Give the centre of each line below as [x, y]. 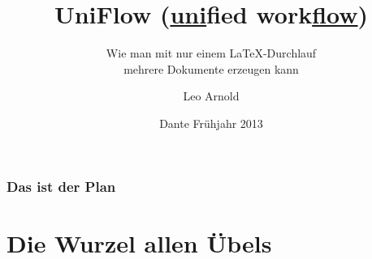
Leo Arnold [211, 96]
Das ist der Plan [61, 186]
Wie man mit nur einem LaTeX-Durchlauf [211, 53]
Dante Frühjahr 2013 [211, 123]
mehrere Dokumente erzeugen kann [211, 68]
